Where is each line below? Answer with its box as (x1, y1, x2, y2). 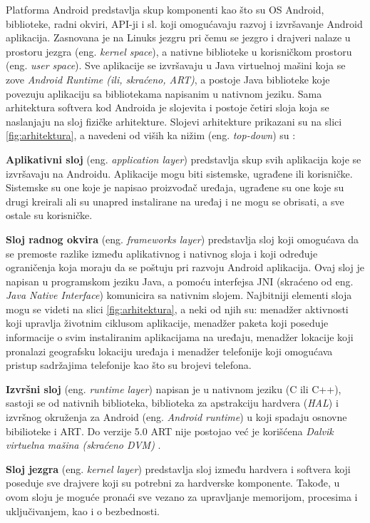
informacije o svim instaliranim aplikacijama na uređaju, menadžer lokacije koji (6, 330, 354, 345)
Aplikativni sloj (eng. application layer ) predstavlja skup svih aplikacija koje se (6, 151, 361, 166)
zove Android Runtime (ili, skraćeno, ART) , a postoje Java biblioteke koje (6, 71, 330, 86)
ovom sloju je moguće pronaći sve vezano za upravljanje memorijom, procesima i (6, 489, 358, 504)
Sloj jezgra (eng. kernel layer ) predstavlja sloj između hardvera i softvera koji (6, 461, 351, 476)
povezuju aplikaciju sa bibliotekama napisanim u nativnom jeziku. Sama (6, 86, 322, 101)
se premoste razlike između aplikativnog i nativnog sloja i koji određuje (6, 245, 318, 260)
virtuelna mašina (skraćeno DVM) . (6, 437, 161, 452)
